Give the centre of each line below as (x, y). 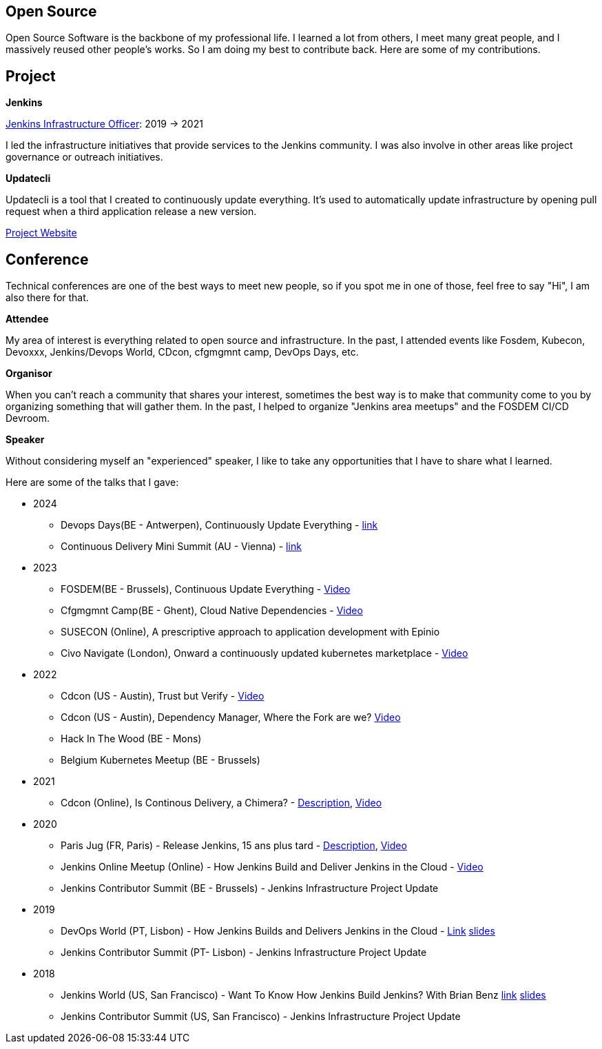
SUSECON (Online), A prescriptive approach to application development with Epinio (250, 632)
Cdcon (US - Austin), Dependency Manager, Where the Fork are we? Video (231, 717)
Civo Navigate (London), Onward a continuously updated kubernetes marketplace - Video (264, 653)
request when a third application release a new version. (131, 212)
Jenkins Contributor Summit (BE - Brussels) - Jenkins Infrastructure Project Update (250, 888)
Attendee (27, 319)
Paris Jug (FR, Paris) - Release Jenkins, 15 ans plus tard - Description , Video (234, 846)
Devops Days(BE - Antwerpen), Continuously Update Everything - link (219, 525)
